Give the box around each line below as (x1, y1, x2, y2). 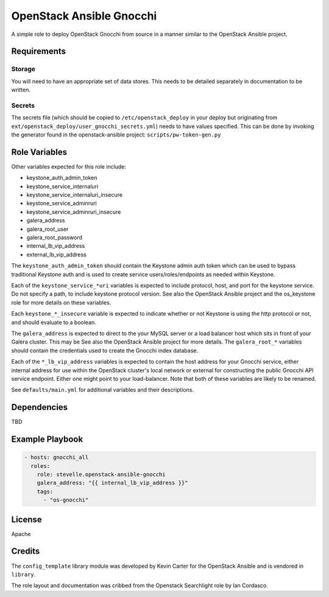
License (11, 514, 42, 525)
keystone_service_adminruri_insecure (26, 208, 121, 216)
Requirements (11, 46, 66, 57)
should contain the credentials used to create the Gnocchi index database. (11, 347, 199, 354)
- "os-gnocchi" (43, 496, 89, 504)
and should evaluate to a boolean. (11, 319, 97, 326)
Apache (11, 530, 31, 537)
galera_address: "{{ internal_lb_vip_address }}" (37, 479, 188, 487)
